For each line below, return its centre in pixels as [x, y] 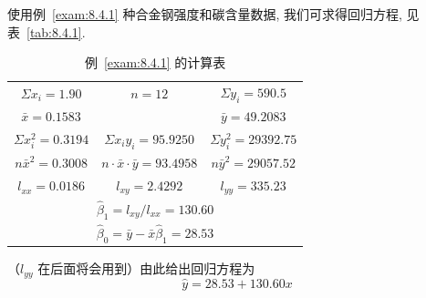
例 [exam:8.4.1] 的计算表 [155, 62]
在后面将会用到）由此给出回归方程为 [146, 268]
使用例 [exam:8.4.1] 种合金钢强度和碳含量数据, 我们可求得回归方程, [205, 14]
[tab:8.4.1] [54, 31]
